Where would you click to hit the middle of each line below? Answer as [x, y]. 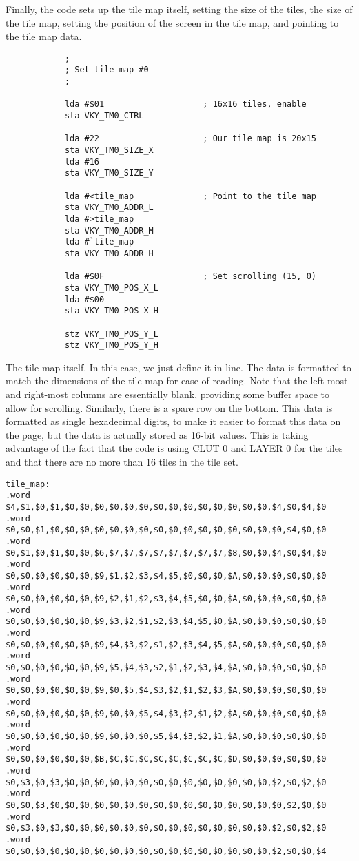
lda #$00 [84, 299]
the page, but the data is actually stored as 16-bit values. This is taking [157, 434]
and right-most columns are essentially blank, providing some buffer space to [167, 394]
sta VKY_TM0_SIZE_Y [109, 173]
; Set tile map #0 [106, 70]
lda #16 [82, 162]
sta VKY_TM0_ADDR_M [109, 230]
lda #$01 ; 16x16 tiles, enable [185, 104]
